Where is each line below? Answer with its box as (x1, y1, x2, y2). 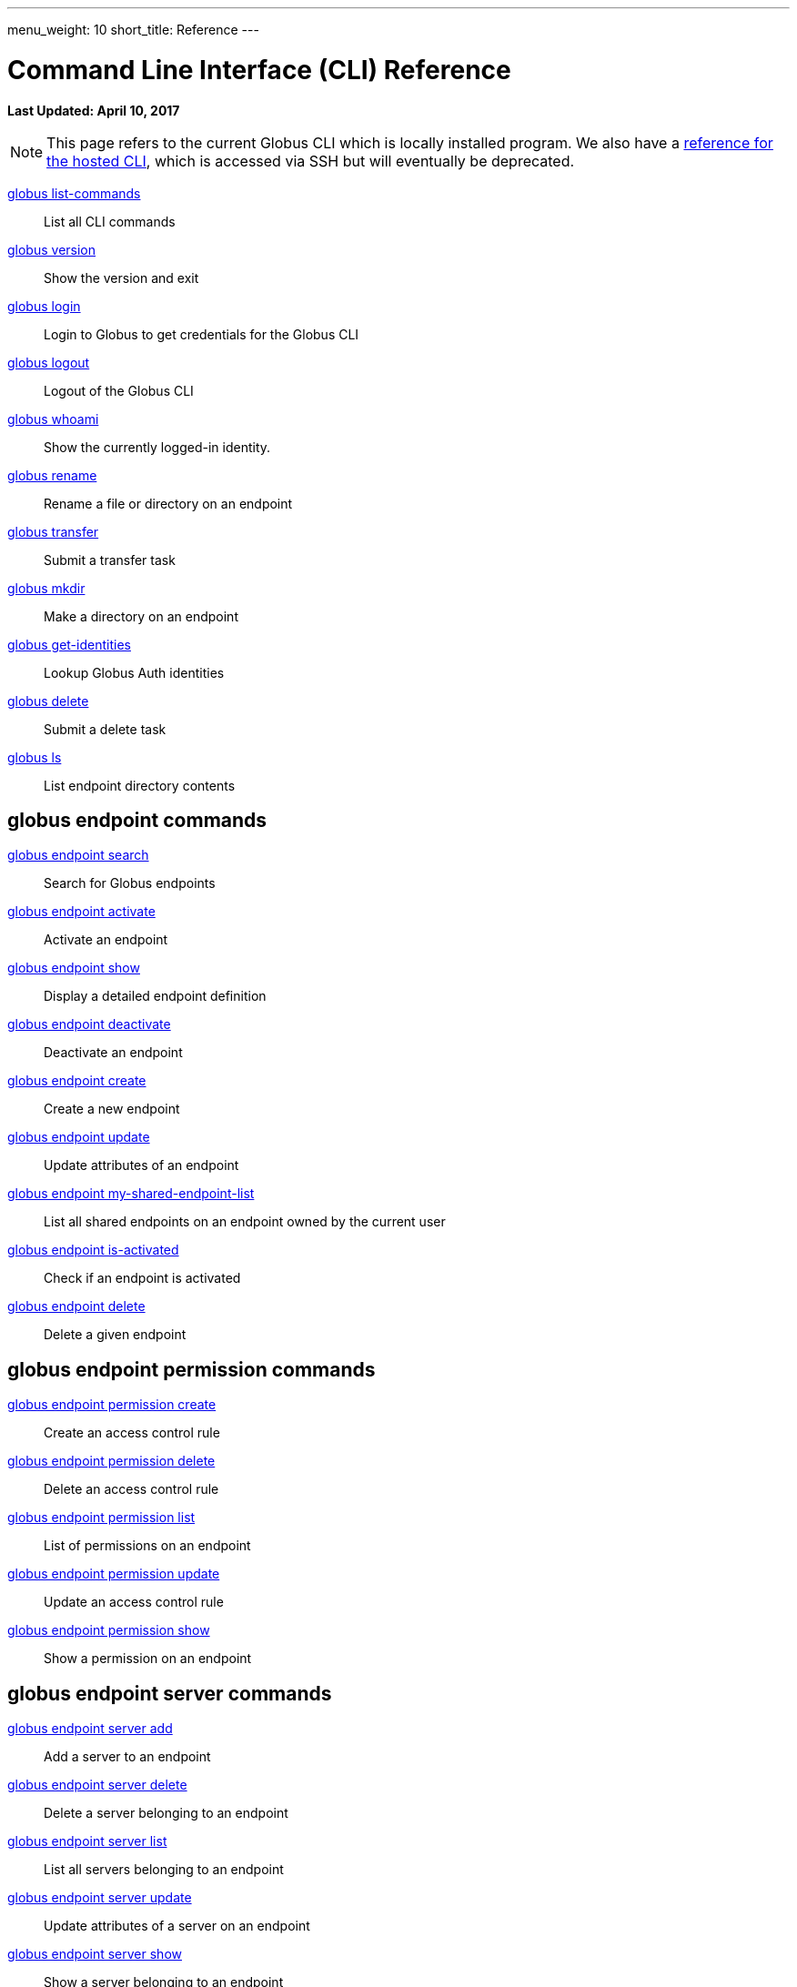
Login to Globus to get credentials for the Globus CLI (44, 326, 359, 342)
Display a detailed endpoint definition (44, 988, 267, 1004)
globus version (7, 241, 96, 257)
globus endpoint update (7, 1129, 150, 1145)
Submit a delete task (44, 721, 166, 737)
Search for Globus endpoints (44, 875, 216, 892)
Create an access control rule (44, 1425, 220, 1441)
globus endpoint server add (7, 1720, 173, 1737)
